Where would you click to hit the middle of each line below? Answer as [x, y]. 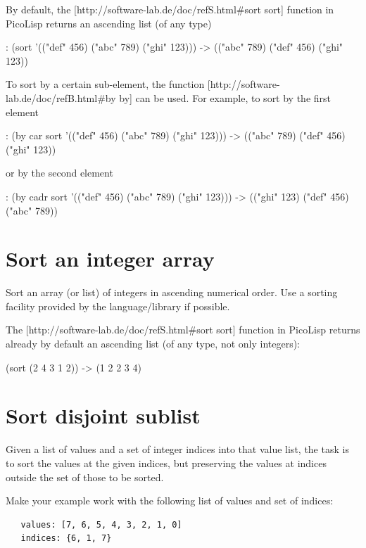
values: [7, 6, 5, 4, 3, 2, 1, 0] [101, 524]
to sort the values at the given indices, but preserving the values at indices [166, 463]
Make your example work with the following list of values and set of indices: [170, 501]
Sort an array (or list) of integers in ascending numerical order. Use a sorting [172, 292]
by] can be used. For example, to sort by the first [225, 97]
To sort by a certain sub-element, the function [105, 84]
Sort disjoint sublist [103, 415]
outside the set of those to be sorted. [85, 477]
